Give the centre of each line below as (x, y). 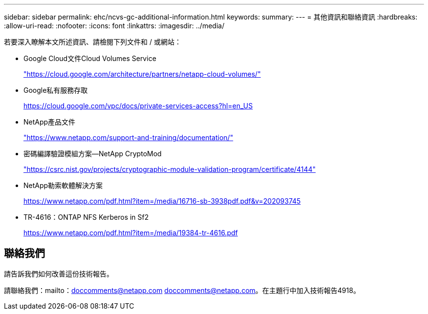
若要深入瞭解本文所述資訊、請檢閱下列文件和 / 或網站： (93, 42)
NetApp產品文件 (50, 122)
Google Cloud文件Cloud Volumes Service (90, 58)
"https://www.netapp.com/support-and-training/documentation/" (128, 137)
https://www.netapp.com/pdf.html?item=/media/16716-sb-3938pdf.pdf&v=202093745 (162, 201)
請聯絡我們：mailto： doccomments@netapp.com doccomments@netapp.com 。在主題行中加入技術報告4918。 (182, 290)
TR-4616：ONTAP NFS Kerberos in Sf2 (86, 217)
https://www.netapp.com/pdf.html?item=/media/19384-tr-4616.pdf (131, 233)
